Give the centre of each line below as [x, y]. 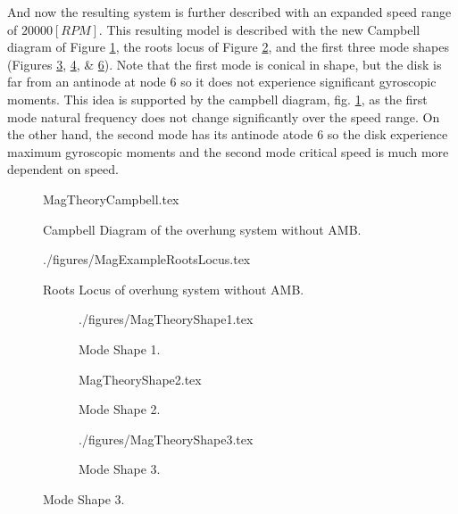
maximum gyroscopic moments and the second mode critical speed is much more [228, 151]
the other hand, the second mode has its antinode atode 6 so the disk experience [228, 134]
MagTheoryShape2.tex [140, 379]
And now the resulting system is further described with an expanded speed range [229, 12]
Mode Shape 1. [120, 348]
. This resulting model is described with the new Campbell [259, 29]
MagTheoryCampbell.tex [111, 199]
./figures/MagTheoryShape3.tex [166, 439]
